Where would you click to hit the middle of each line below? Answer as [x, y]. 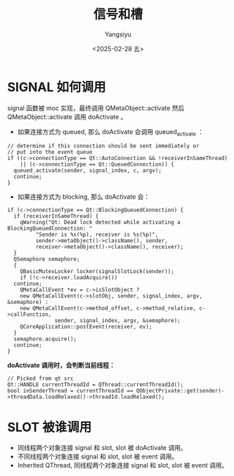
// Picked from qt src [40, 379]
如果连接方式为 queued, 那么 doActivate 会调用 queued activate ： [111, 132]
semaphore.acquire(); [45, 339]
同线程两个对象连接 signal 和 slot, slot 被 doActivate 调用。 [102, 448]
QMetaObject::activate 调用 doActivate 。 [67, 117]
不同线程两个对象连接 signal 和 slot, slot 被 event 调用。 [98, 456]
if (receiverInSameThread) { [56, 216]
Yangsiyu [118, 34]
